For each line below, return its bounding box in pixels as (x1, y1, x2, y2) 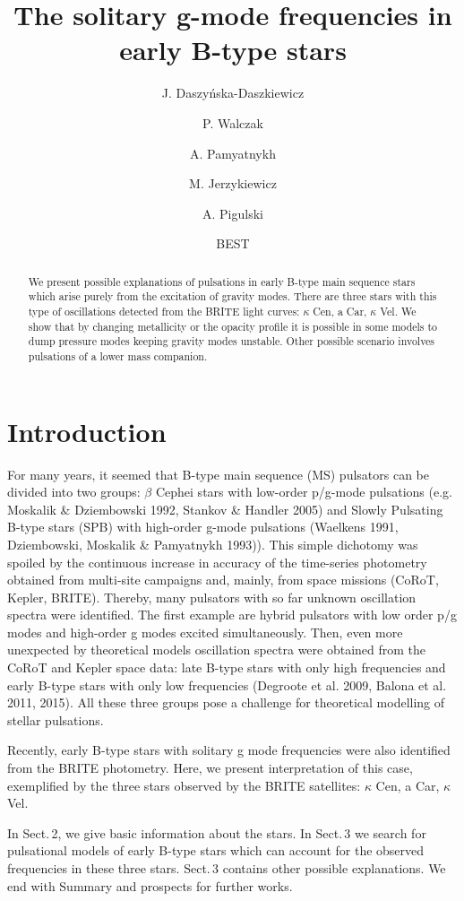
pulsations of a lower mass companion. (28, 348, 208, 363)
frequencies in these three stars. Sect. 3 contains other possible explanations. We (7, 859, 446, 878)
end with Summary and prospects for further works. (7, 876, 293, 895)
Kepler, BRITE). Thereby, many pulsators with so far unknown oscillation (7, 587, 417, 606)
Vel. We (380, 303, 417, 318)
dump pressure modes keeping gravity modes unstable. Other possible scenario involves (28, 334, 435, 349)
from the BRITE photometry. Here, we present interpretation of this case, (7, 758, 413, 777)
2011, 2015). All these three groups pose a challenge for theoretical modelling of (7, 693, 445, 712)
